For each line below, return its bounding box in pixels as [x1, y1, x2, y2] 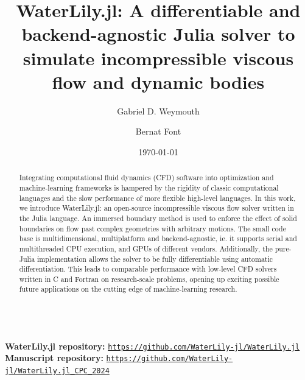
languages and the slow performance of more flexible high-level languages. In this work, [19, 192, 296, 203]
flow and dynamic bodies [52, 69, 265, 94]
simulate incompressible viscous [23, 45, 294, 70]
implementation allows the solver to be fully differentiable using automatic [37, 253, 273, 264]
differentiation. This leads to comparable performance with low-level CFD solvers [19, 264, 277, 274]
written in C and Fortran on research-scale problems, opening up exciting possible [19, 273, 279, 284]
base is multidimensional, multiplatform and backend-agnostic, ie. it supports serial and [19, 233, 297, 244]
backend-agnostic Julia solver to [21, 21, 295, 46]
